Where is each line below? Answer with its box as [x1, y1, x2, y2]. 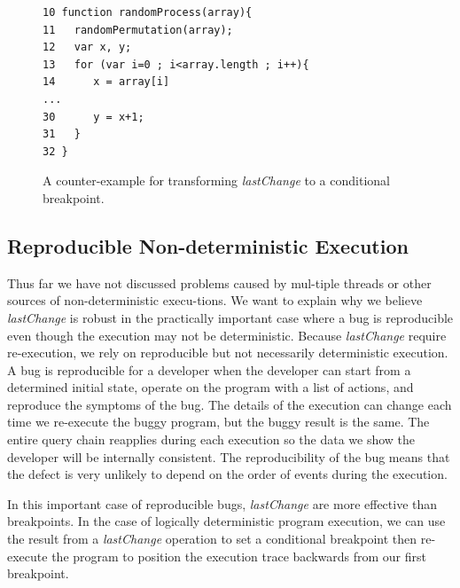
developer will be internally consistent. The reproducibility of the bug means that [7, 447, 450, 466]
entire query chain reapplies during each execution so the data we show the [7, 430, 416, 449]
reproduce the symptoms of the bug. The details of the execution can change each [7, 395, 452, 413]
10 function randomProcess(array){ [43, 6, 253, 19]
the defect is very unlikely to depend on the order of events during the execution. [7, 465, 448, 483]
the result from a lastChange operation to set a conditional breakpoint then [7, 529, 417, 548]
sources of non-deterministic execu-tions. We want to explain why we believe [7, 291, 423, 310]
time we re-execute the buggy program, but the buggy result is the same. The [7, 412, 430, 431]
